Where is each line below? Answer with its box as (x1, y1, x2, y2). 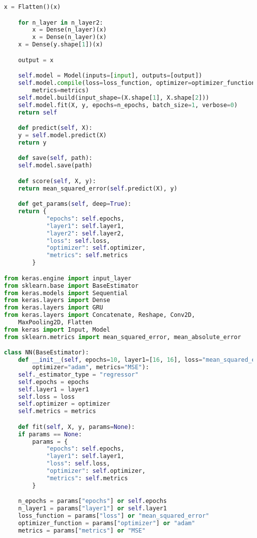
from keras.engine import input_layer (4, 274, 131, 282)
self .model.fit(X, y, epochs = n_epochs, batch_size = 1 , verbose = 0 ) (18, 101, 238, 109)
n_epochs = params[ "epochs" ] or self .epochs (18, 498, 167, 505)
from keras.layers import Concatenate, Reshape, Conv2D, (4, 311, 195, 319)
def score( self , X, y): (18, 177, 96, 185)
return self (18, 109, 57, 116)
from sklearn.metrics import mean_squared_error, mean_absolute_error (4, 333, 241, 341)
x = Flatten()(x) (4, 3, 61, 10)
